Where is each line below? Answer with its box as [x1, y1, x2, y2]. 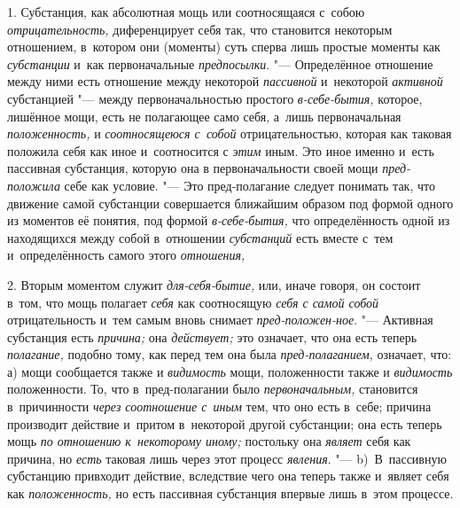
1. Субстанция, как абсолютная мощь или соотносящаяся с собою [7, 3, 365, 20]
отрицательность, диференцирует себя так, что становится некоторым [7, 20, 393, 38]
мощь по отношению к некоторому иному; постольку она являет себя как [7, 432, 411, 450]
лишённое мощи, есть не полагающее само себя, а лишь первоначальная [7, 106, 402, 125]
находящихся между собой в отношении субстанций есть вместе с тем [7, 228, 394, 246]
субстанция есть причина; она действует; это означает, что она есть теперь [7, 327, 417, 346]
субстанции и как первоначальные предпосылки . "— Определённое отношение [7, 54, 433, 73]
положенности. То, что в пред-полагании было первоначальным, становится [7, 379, 418, 398]
